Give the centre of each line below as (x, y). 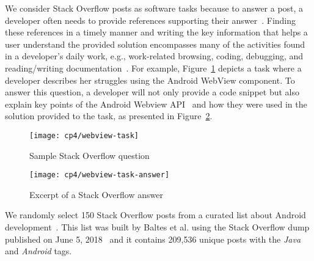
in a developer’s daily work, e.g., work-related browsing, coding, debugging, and (154, 56)
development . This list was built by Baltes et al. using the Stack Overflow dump (157, 227)
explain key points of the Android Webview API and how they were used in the (156, 104)
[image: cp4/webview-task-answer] (100, 175)
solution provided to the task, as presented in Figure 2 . (109, 116)
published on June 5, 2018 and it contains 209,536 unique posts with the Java (153, 239)
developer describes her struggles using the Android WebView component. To (150, 80)
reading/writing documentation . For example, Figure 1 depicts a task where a (153, 68)
